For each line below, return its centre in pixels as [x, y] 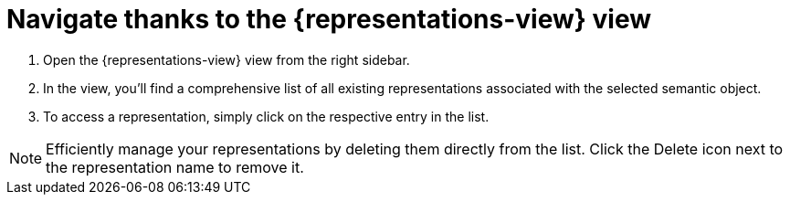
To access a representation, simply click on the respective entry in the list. [266, 116]
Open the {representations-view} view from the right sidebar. [226, 59]
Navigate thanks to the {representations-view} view [329, 19]
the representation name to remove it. [175, 167]
